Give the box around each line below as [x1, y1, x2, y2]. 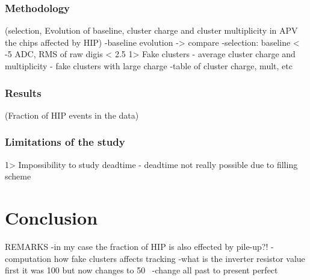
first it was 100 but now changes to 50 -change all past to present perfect [5, 264, 278, 276]
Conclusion [5, 205, 98, 229]
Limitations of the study [5, 134, 125, 149]
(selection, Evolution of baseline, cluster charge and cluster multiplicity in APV [5, 24, 298, 37]
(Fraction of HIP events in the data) [5, 108, 139, 121]
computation [5, 252, 52, 264]
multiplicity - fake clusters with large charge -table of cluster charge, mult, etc [5, 60, 293, 72]
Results [5, 85, 42, 100]
